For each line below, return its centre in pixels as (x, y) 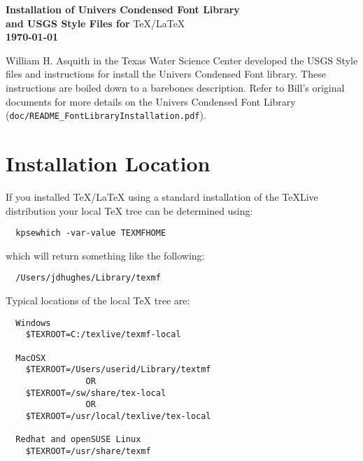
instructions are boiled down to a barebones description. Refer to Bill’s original (175, 87)
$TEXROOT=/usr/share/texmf (88, 451)
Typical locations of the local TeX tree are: (98, 300)
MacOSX (31, 358)
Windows (33, 323)
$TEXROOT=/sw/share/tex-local (96, 393)
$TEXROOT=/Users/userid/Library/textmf (118, 370)
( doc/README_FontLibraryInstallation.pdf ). (106, 115)
